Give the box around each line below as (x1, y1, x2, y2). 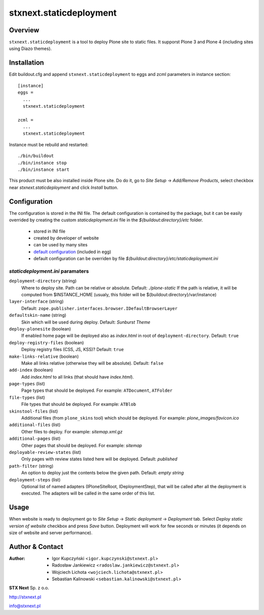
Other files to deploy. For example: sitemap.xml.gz (21, 428, 123, 434)
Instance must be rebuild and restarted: (9, 142, 89, 147)
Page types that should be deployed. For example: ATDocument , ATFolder (21, 387, 173, 394)
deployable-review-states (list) (9, 449, 82, 455)
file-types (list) (9, 394, 45, 400)
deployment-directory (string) (9, 278, 77, 284)
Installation (9, 59, 44, 67)
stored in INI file (33, 228, 66, 234)
